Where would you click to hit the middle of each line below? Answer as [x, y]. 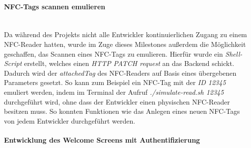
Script [13, 63]
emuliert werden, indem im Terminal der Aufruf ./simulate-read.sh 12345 [114, 92]
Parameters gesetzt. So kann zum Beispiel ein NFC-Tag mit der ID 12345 [115, 82]
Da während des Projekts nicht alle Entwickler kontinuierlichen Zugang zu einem [125, 34]
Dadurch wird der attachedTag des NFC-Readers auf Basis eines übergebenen [120, 73]
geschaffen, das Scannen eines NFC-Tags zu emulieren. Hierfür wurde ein [113, 53]
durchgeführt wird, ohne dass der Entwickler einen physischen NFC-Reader [117, 101]
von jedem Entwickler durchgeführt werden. [70, 120]
